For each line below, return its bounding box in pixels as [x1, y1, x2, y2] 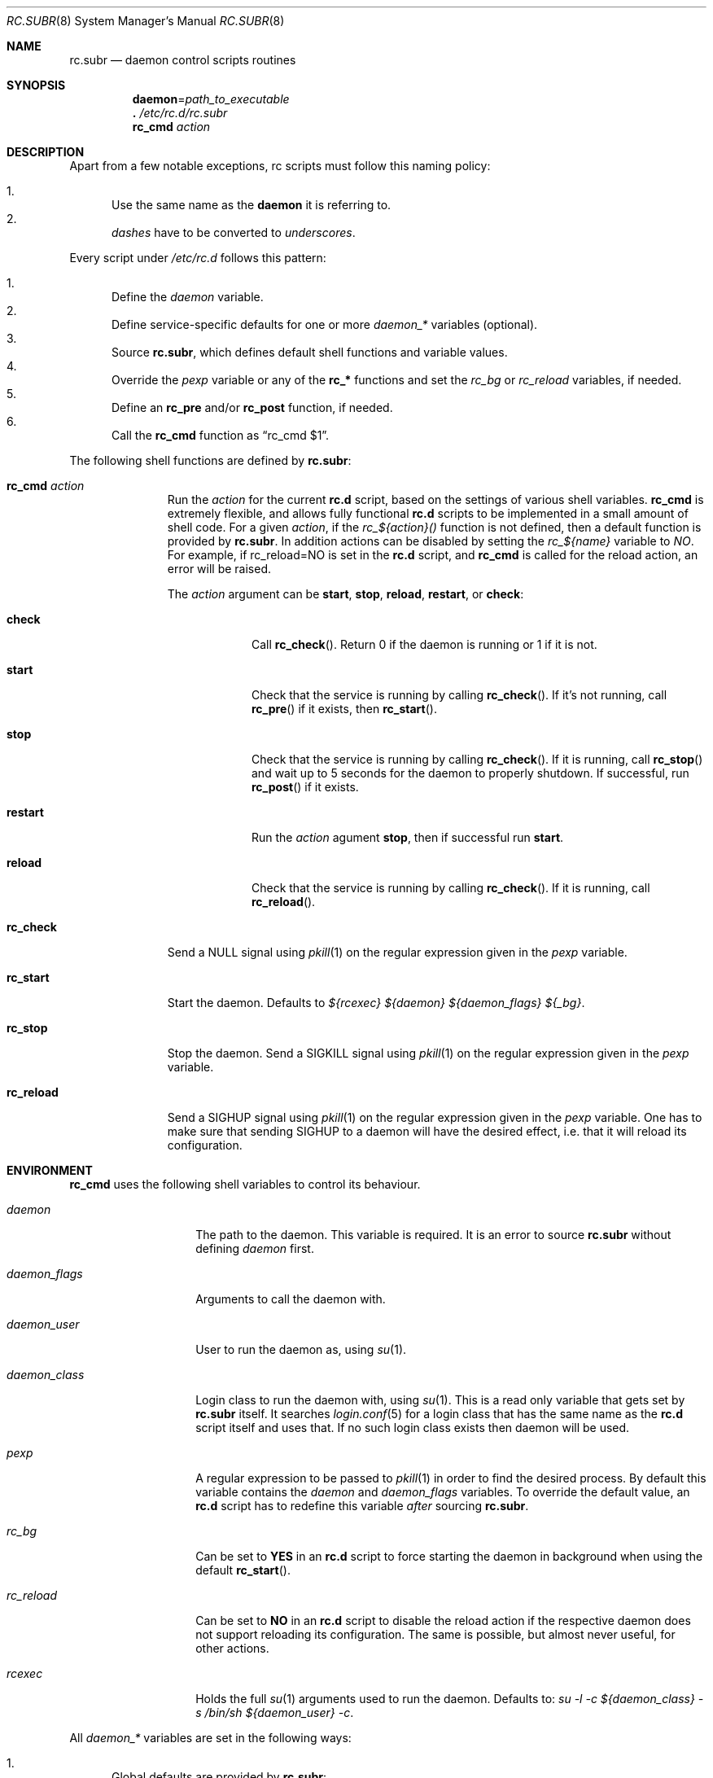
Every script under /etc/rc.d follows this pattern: [69, 251, 326, 265]
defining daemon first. [195, 1242, 314, 1255]
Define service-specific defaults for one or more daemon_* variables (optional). [112, 317, 538, 331]
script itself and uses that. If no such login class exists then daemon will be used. [195, 1421, 630, 1434]
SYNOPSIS [7, 78, 66, 92]
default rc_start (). [195, 1563, 291, 1577]
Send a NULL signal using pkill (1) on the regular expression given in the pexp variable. [167, 945, 628, 959]
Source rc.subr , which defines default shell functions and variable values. [112, 345, 508, 359]
